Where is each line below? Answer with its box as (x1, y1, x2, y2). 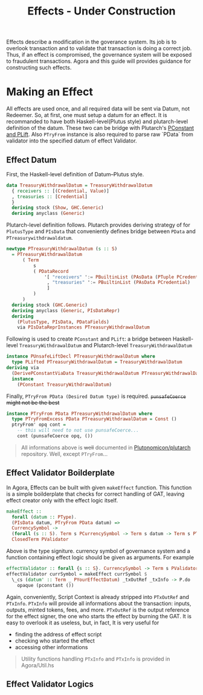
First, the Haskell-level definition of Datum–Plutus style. (6, 170, 144, 178)
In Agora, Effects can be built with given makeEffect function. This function (6, 484, 192, 491)
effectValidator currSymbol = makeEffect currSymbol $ (6, 571, 147, 577)
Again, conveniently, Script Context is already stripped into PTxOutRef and (6, 593, 189, 600)
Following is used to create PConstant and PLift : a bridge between (6, 335, 172, 342)
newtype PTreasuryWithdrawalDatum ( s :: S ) (6, 246, 118, 252)
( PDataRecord (33, 268, 69, 274)
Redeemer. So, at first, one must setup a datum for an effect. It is (6, 112, 167, 119)
